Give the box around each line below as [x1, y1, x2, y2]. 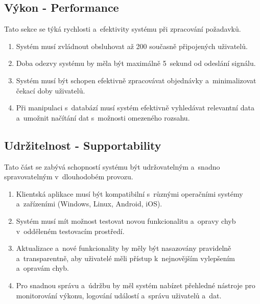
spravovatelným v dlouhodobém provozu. [4, 171, 133, 182]
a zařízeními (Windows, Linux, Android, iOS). [16, 198, 162, 209]
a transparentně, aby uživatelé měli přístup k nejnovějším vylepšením [16, 252, 235, 263]
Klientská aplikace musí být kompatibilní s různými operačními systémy [16, 188, 243, 199]
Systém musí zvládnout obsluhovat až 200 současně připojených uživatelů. [16, 40, 248, 51]
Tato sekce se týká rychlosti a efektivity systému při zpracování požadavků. [4, 24, 241, 34]
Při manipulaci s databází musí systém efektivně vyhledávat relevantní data [16, 102, 254, 113]
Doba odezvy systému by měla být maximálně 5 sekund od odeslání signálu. [16, 58, 256, 68]
